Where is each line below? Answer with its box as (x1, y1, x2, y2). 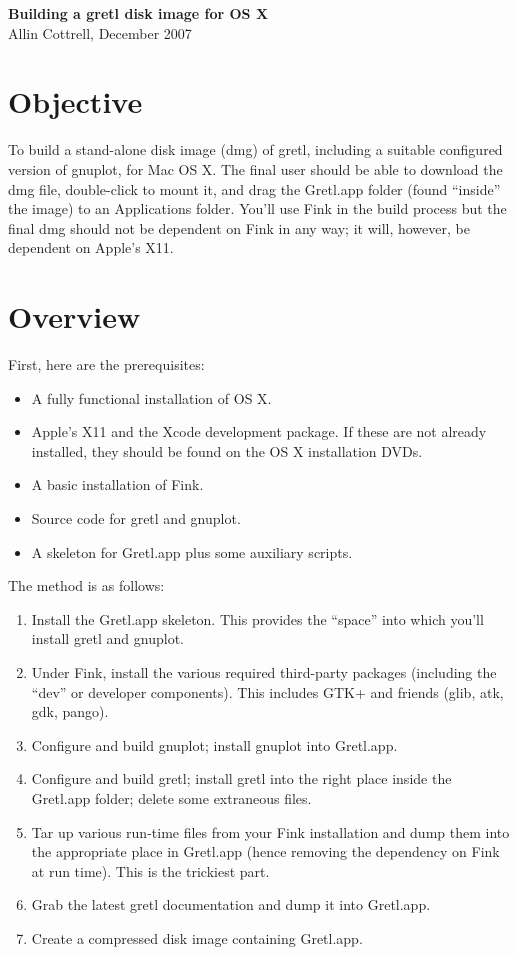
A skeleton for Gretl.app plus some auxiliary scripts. (31, 541, 353, 562)
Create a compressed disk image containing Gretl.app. (31, 927, 363, 948)
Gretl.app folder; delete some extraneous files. (31, 787, 312, 808)
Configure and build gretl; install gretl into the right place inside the (31, 768, 452, 789)
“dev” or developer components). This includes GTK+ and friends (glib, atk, (31, 681, 504, 702)
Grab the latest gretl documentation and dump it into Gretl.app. (31, 894, 431, 915)
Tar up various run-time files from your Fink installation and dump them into (31, 821, 510, 842)
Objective (8, 81, 143, 122)
